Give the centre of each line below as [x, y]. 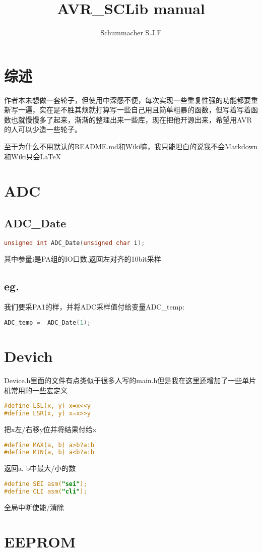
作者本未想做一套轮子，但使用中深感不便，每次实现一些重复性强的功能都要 [127, 100]
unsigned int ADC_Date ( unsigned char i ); [75, 243]
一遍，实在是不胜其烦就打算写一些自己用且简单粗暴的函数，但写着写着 [134, 110]
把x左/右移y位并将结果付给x [50, 429]
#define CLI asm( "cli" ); [46, 491]
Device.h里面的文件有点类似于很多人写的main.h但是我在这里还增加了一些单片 [130, 380]
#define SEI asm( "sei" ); [46, 484]
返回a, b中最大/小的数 [40, 468]
